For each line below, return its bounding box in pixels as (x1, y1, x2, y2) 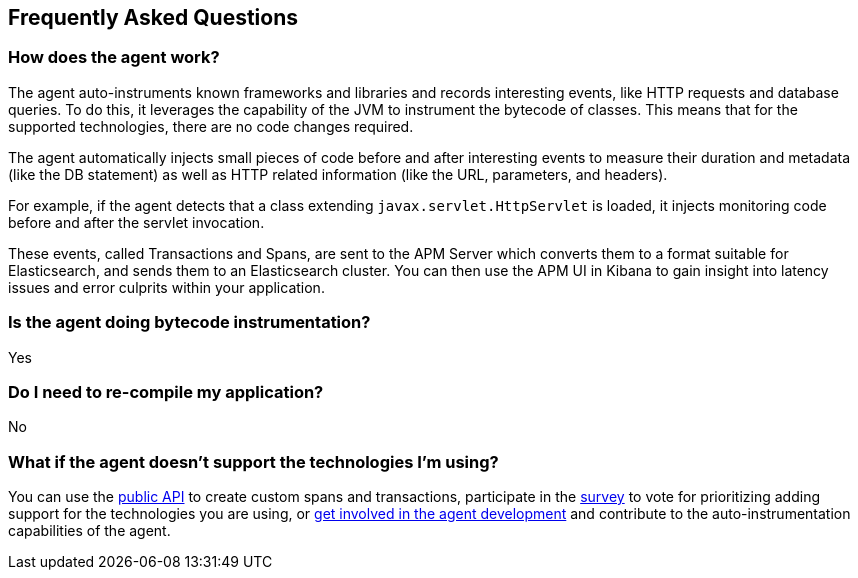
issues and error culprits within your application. (8, 278, 325, 296)
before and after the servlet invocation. (8, 213, 265, 231)
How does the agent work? (8, 47, 220, 68)
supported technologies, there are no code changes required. (8, 117, 414, 135)
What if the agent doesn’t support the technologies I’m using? (8, 451, 499, 472)
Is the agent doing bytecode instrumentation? (8, 312, 371, 333)
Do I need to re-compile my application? (8, 381, 324, 402)
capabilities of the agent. (8, 522, 171, 540)
